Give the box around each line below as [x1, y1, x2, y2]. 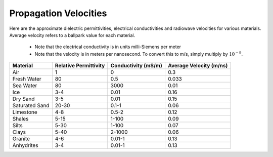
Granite [12, 135, 30, 142]
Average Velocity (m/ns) [167, 62, 228, 69]
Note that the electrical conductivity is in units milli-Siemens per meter [34, 44, 181, 50]
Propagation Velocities [9, 8, 107, 19]
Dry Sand [12, 95, 35, 102]
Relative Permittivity [55, 62, 105, 69]
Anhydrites [12, 142, 38, 149]
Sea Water [12, 82, 37, 89]
